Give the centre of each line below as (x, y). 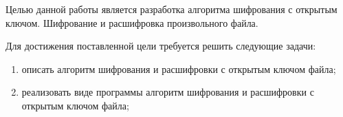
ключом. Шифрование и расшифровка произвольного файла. (132, 22)
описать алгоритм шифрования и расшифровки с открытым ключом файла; (179, 68)
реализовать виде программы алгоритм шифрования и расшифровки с (168, 92)
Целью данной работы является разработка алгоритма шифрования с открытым (171, 9)
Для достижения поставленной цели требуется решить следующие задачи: (161, 46)
